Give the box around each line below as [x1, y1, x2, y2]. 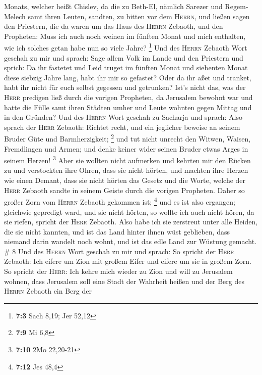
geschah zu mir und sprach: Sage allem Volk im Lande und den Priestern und [4, 52, 243, 63]
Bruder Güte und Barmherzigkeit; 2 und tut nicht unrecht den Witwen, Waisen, [4, 132, 251, 144]
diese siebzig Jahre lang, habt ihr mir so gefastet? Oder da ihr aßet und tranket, [4, 72, 251, 82]
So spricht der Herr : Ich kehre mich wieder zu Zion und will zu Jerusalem [4, 266, 233, 276]
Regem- [225, 1, 248, 11]
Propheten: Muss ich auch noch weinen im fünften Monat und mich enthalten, [4, 30, 246, 41]
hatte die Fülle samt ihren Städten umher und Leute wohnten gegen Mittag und [4, 102, 252, 112]
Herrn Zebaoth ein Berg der [4, 286, 92, 296]
